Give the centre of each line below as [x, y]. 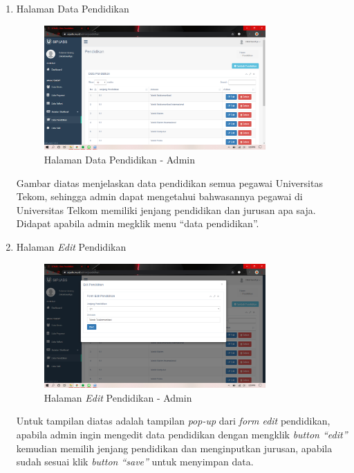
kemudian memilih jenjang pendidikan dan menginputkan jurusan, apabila [174, 448]
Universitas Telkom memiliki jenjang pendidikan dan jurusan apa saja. [166, 209]
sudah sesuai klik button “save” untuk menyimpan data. [135, 462]
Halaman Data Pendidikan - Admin [119, 159]
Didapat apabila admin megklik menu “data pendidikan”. [138, 223]
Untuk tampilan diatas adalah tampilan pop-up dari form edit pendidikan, [173, 421]
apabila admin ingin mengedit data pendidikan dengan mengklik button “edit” [182, 435]
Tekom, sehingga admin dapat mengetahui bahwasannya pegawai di [159, 196]
